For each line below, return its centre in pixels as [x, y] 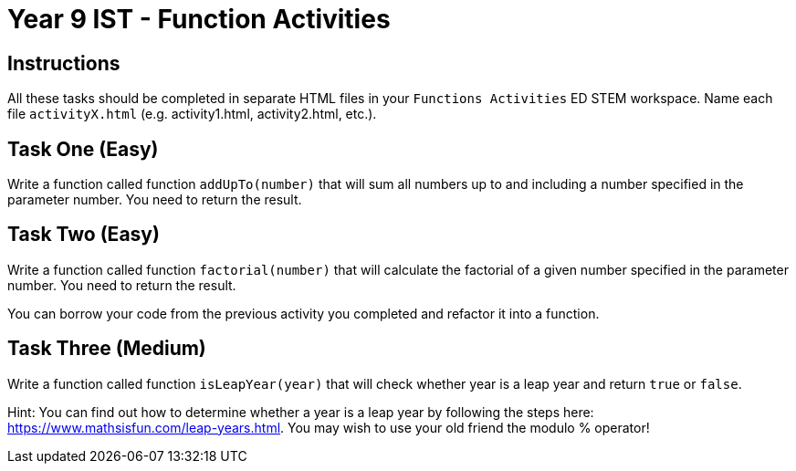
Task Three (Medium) [107, 349]
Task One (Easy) [83, 149]
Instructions [64, 63]
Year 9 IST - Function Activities [199, 19]
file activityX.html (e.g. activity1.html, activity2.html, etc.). [192, 114]
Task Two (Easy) [84, 235]
